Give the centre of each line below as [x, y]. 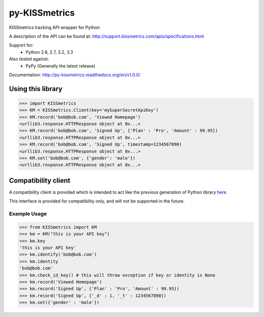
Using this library [36, 89]
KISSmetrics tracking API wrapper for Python [55, 27]
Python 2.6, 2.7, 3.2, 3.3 [49, 52]
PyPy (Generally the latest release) [60, 66]
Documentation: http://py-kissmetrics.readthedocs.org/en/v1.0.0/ [75, 75]
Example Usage [28, 214]
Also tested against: [29, 59]
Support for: [21, 45]
